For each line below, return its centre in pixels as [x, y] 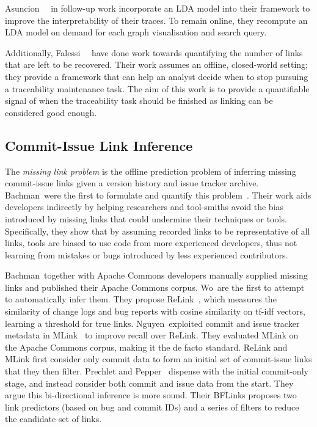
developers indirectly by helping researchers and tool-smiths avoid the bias [144, 207]
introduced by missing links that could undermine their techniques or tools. [146, 218]
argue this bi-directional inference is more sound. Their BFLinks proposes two [151, 395]
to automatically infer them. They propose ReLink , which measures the [141, 299]
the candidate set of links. [53, 419]
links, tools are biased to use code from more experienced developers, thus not [151, 243]
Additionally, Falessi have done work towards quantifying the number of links [154, 52]
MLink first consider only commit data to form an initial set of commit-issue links [158, 359]
